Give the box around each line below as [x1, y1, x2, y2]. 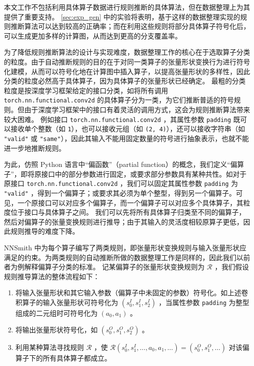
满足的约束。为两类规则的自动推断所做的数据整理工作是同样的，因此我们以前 [4, 252, 250, 262]
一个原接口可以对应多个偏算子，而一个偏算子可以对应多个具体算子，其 [17, 197, 243, 207]
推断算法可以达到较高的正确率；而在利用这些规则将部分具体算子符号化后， [10, 21, 250, 31]
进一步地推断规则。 [4, 142, 65, 153]
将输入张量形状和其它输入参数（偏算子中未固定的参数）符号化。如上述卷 [15, 287, 248, 298]
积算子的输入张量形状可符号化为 [15, 297, 118, 307]
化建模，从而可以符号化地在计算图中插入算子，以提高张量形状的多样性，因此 [4, 66, 250, 76]
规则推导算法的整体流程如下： [4, 271, 100, 281]
